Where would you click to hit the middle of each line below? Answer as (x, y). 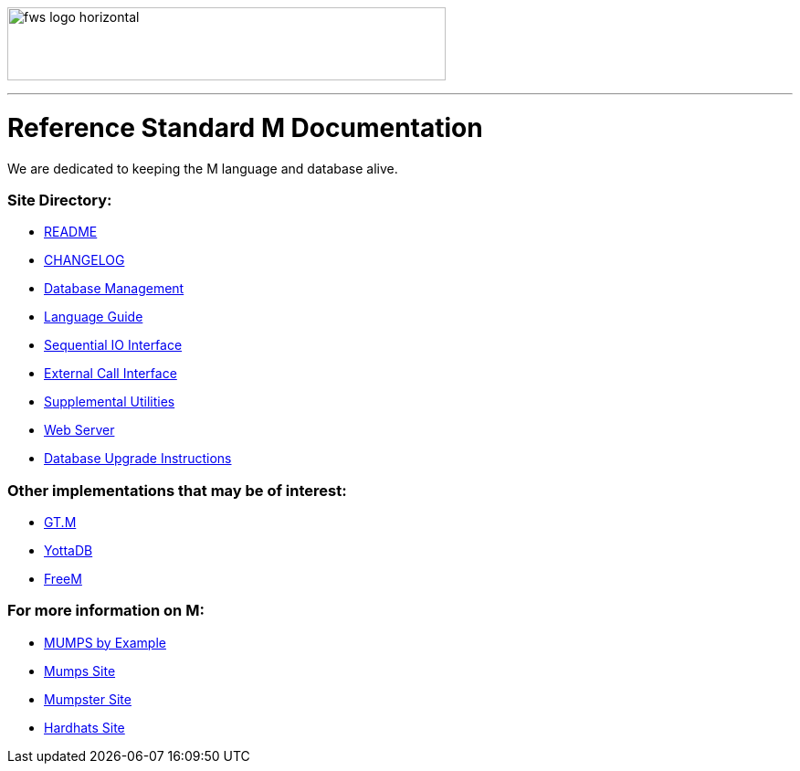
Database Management (114, 289)
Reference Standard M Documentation (245, 127)
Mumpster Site (88, 699)
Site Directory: (60, 200)
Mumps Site (80, 671)
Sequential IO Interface (113, 345)
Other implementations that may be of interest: (177, 490)
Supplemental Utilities (110, 402)
